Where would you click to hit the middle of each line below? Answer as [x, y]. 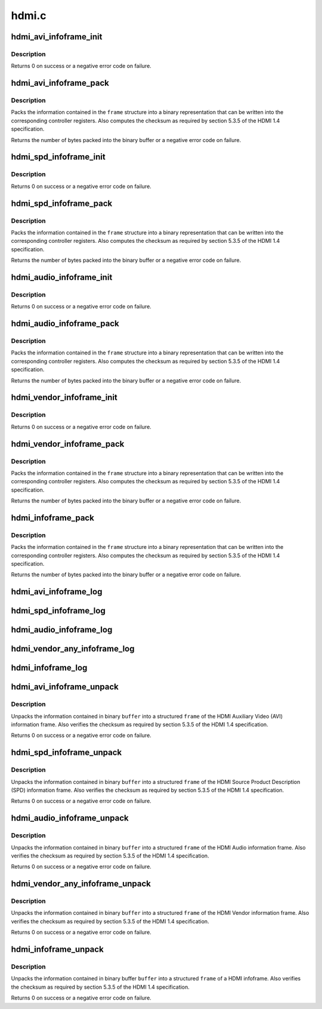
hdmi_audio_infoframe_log [62, 630]
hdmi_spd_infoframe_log [58, 611]
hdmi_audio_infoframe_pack [65, 324]
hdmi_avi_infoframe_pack [60, 83]
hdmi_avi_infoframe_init [57, 37]
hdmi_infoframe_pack [53, 518]
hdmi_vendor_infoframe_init [64, 398]
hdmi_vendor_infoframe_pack [68, 444]
